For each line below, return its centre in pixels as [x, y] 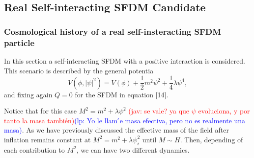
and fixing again [28, 94]
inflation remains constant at [47, 139]
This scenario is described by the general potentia [79, 70]
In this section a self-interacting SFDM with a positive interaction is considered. [125, 60]
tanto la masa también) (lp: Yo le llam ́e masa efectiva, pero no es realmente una [125, 120]
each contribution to [34, 149]
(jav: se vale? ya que [159, 111]
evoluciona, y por [224, 111]
